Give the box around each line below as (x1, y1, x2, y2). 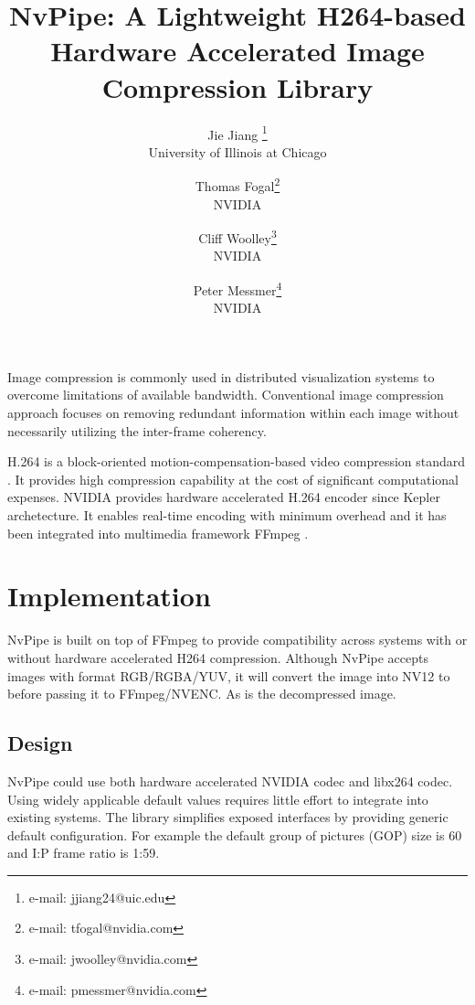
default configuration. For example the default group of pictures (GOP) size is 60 (7, 825, 462, 844)
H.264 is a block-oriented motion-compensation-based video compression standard (7, 452, 466, 471)
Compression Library (101, 68, 374, 105)
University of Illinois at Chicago (148, 142, 327, 161)
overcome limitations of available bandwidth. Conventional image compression (7, 385, 444, 404)
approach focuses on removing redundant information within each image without (7, 403, 459, 422)
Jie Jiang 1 (207, 122, 268, 144)
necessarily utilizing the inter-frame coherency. (7, 421, 267, 440)
